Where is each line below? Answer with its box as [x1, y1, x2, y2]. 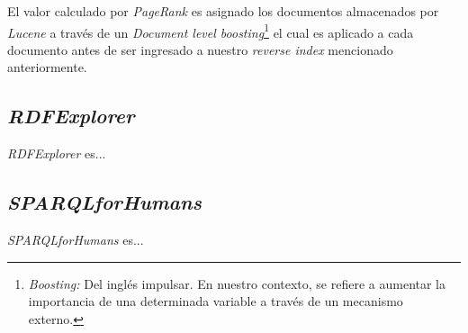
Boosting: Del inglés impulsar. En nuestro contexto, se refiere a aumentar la [28, 274, 446, 292]
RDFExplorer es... [7, 144, 106, 163]
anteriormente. [7, 58, 87, 76]
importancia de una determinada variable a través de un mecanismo [28, 292, 403, 310]
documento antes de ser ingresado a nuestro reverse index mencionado [7, 40, 393, 58]
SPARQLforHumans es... [7, 230, 144, 249]
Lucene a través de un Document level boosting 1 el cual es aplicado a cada [7, 20, 414, 41]
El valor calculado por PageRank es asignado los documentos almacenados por [7, 2, 439, 20]
